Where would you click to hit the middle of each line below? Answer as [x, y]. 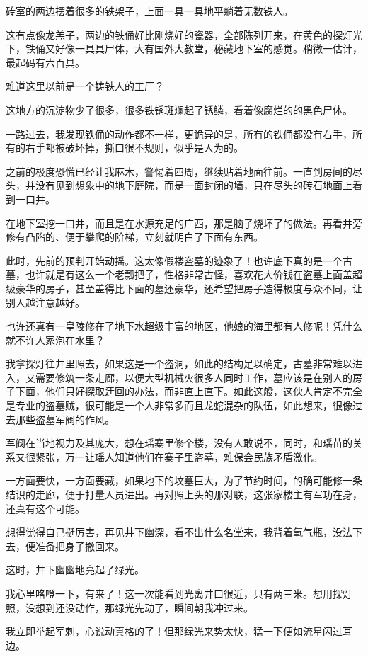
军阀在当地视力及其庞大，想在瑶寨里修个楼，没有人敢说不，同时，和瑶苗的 [179, 443]
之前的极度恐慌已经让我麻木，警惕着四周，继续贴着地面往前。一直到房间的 [179, 171]
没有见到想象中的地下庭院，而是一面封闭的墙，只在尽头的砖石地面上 [194, 185]
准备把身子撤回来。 [80, 545]
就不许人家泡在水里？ [55, 339]
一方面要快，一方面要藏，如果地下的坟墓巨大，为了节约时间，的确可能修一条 [184, 480]
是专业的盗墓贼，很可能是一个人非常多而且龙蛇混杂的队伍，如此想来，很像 [179, 405]
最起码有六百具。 [45, 62]
